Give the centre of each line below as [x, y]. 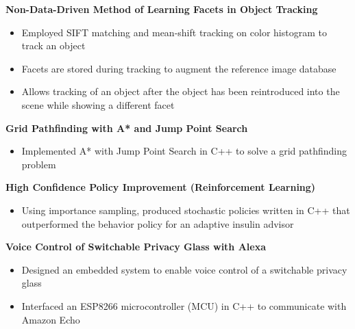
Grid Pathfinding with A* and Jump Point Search [127, 128]
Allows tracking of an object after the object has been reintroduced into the [181, 91]
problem [39, 164]
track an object [53, 45]
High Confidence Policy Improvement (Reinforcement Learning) [161, 187]
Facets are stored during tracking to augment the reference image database [179, 68]
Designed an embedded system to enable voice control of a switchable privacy [184, 269]
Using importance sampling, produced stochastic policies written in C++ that [186, 210]
